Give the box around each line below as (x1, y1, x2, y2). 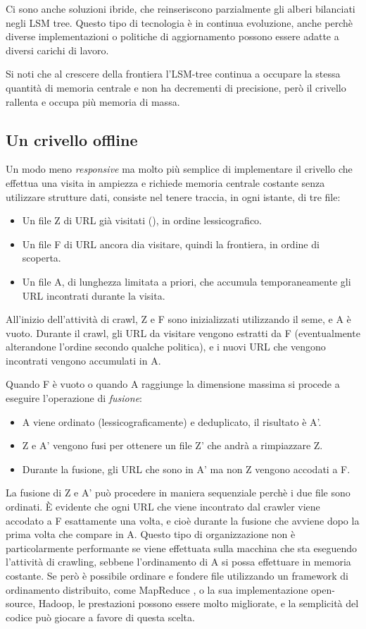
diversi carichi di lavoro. (6, 42, 109, 57)
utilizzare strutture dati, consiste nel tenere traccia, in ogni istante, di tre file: (6, 189, 341, 204)
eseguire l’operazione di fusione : (6, 391, 142, 405)
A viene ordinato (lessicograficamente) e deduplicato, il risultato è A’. (22, 414, 322, 429)
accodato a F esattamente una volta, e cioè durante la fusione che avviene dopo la (6, 513, 360, 527)
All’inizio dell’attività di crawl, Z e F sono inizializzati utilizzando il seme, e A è (6, 312, 351, 326)
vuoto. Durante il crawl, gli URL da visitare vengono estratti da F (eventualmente (6, 325, 360, 340)
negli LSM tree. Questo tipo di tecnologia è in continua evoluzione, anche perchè (6, 15, 353, 30)
